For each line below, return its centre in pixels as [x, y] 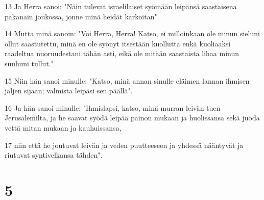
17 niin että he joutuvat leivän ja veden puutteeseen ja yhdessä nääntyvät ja [124, 145]
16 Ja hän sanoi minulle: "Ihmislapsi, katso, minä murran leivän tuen [113, 107]
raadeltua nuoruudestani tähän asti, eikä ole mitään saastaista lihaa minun [122, 53]
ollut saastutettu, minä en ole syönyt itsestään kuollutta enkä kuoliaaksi [118, 43]
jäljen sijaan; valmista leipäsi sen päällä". [69, 91]
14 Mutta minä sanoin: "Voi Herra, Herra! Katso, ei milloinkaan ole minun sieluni [132, 33]
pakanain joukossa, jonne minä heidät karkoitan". [82, 16]
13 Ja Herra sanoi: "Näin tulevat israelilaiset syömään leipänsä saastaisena [121, 6]
